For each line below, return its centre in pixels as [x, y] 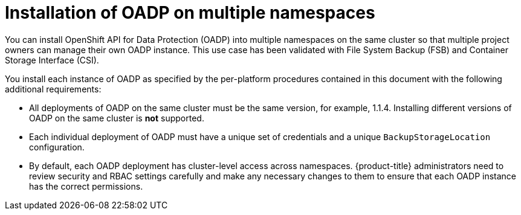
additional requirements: [53, 89]
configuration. [57, 147]
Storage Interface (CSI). [52, 60]
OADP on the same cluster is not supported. [117, 118]
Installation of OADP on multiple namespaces [190, 13]
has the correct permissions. [86, 186]
